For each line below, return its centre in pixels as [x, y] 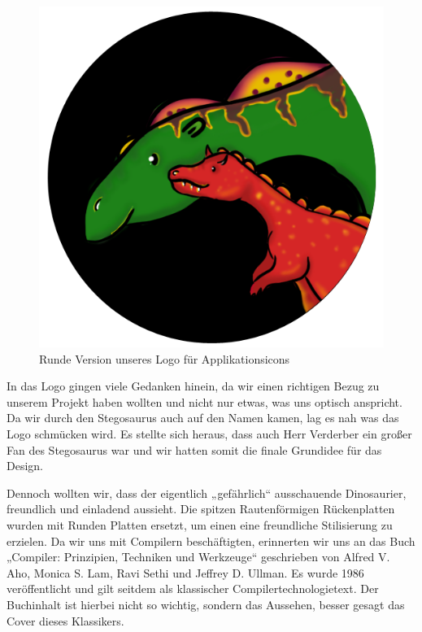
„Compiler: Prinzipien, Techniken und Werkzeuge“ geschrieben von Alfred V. [198, 557]
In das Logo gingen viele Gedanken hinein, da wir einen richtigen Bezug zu [193, 386]
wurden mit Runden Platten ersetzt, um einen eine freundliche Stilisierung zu [200, 525]
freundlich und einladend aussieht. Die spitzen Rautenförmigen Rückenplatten [201, 509]
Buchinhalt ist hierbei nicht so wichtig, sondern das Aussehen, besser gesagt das [206, 604]
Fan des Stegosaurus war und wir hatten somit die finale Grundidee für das [194, 449]
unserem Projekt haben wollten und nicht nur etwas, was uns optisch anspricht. [204, 401]
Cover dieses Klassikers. [65, 620]
